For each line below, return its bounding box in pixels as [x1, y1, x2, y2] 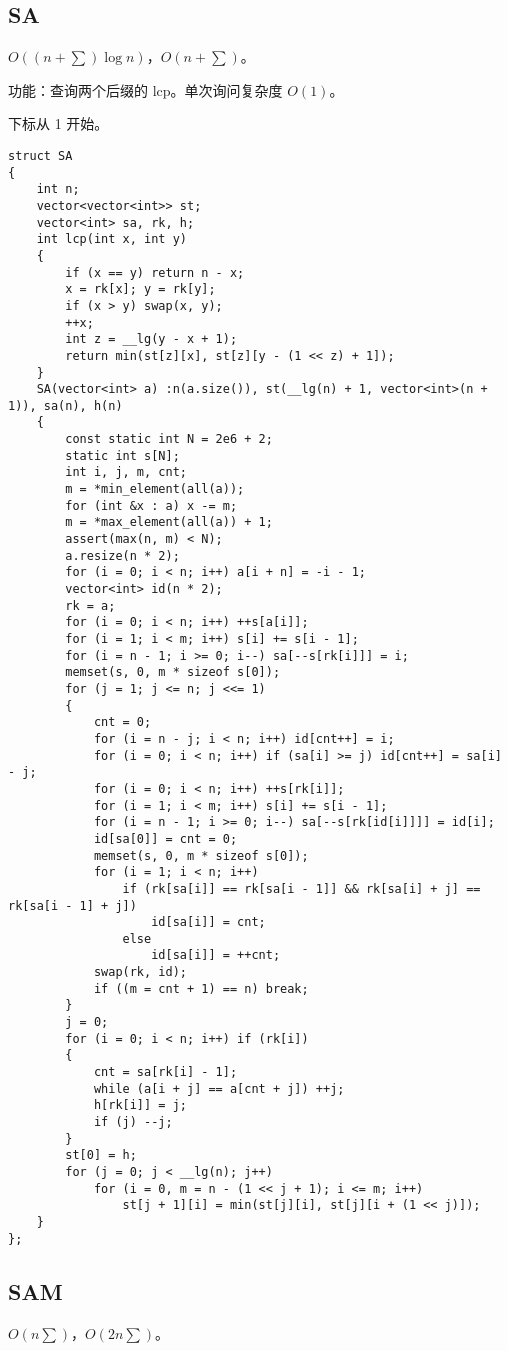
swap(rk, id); [93, 965, 187, 980]
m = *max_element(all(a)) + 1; [65, 515, 273, 530]
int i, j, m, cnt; [65, 465, 187, 480]
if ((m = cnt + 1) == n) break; [93, 981, 309, 996]
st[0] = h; [65, 1148, 137, 1163]
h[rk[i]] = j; [93, 1098, 187, 1113]
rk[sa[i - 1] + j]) [8, 898, 137, 913]
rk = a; [65, 598, 116, 613]
